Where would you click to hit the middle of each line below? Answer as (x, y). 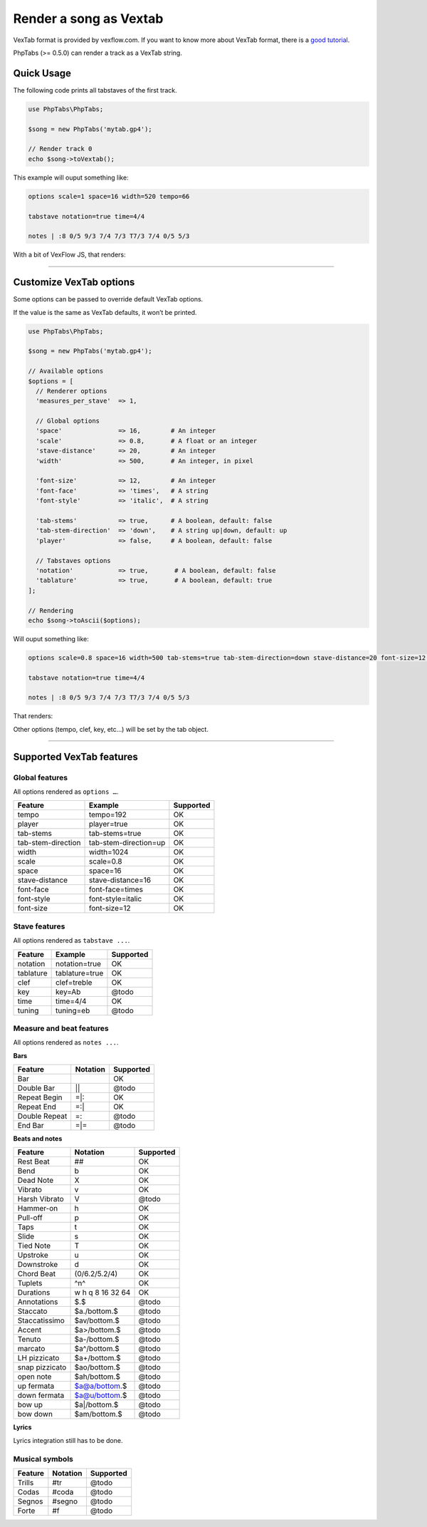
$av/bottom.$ (97, 1320)
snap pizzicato (42, 1367)
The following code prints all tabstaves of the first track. (95, 90)
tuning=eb (73, 1010)
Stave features (39, 926)
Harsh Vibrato (41, 1199)
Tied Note (34, 1246)
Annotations (38, 1302)
